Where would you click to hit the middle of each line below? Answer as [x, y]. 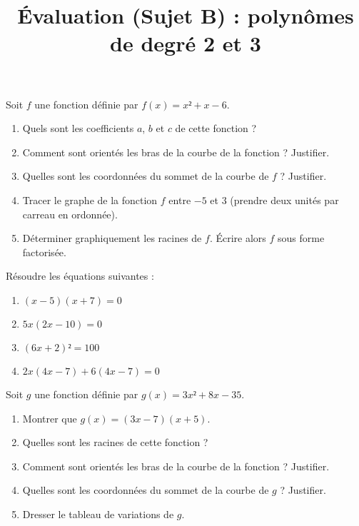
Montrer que [50, 418]
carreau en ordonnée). [70, 214]
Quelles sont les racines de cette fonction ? [115, 442]
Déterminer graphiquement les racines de [112, 238]
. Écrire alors [238, 238]
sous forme [301, 238]
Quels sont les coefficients [78, 128]
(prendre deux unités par [284, 199]
